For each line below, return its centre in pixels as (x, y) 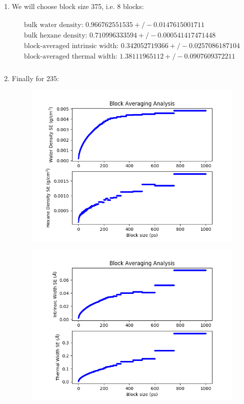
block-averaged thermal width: (70, 56)
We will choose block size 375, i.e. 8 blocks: (78, 6)
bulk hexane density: (55, 35)
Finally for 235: (35, 78)
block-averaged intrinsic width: (71, 46)
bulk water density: (53, 25)
